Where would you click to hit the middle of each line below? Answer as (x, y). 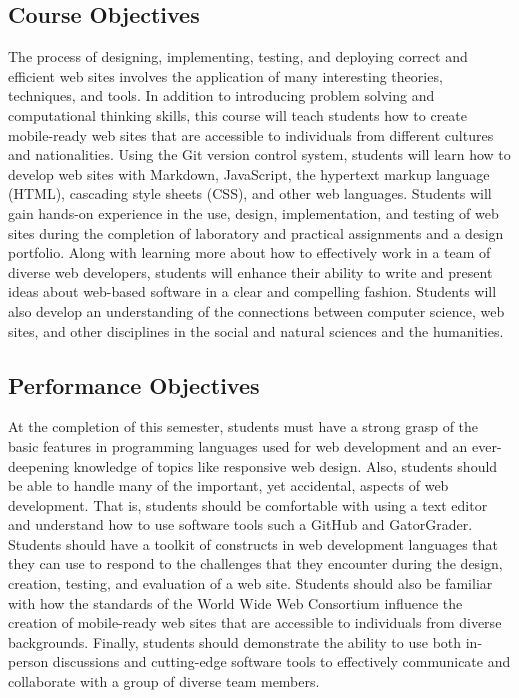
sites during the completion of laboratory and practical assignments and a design (256, 232)
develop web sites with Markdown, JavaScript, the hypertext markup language (249, 173)
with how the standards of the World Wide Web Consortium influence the (235, 602)
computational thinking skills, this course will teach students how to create (238, 114)
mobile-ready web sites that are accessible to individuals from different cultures (251, 134)
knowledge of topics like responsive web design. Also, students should (285, 465)
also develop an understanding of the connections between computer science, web (256, 310)
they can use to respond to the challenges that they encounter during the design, (255, 563)
